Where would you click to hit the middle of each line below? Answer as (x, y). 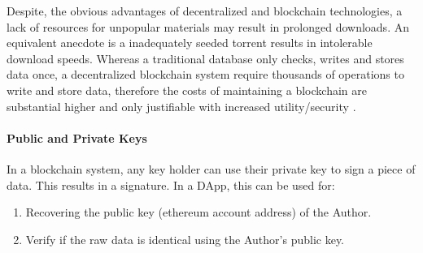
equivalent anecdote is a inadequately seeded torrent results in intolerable (190, 43)
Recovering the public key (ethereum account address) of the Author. (198, 212)
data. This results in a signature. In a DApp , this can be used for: (171, 184)
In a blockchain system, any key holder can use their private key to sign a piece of (211, 168)
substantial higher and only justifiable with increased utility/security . (181, 106)
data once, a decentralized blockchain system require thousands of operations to (205, 74)
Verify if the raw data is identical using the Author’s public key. (185, 239)
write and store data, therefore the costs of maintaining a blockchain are (187, 90)
